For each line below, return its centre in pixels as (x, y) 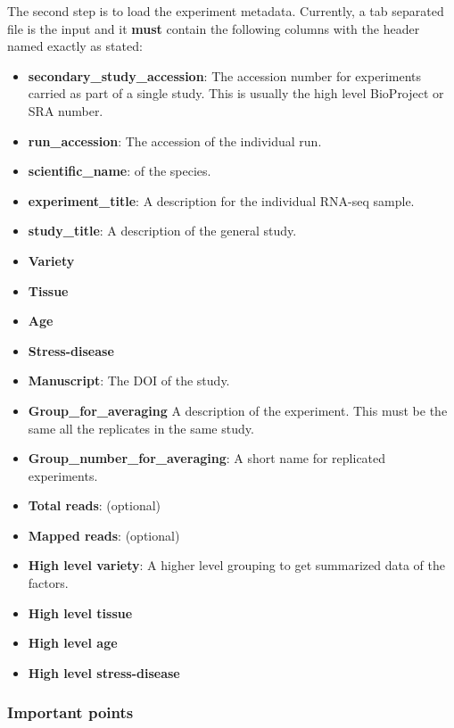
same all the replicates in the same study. (141, 428)
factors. (48, 583)
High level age (73, 643)
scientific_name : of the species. (120, 171)
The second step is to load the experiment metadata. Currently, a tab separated (226, 11)
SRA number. (66, 110)
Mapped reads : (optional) (104, 535)
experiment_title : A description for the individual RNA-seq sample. (221, 200)
